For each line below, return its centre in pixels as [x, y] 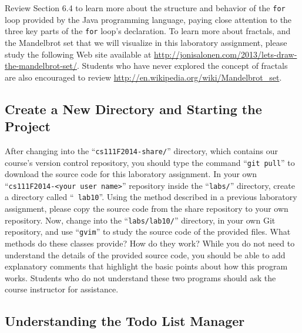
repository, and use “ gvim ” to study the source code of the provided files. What [148, 232]
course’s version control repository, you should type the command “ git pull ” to [150, 162]
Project [28, 126]
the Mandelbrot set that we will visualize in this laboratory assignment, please [146, 42]
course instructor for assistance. [62, 289]
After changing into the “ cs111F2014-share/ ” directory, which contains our [141, 150]
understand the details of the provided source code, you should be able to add [145, 254]
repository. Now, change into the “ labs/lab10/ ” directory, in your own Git [140, 220]
